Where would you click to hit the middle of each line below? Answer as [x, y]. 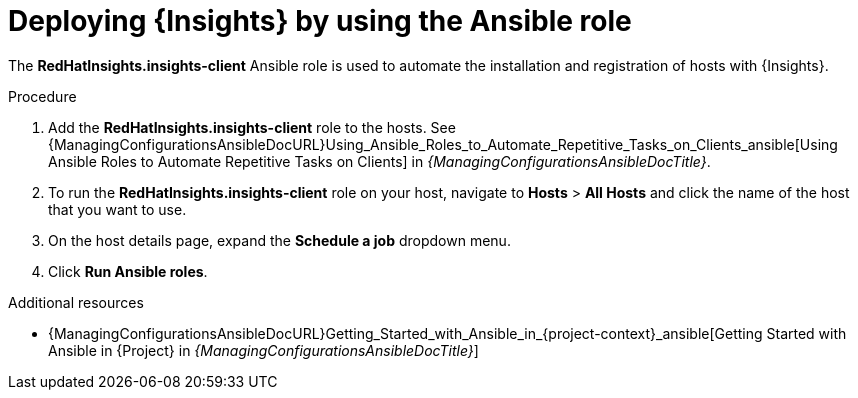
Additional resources [76, 302]
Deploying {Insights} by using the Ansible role [320, 21]
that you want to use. [117, 209]
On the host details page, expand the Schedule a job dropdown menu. [279, 240]
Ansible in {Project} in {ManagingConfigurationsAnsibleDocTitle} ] [263, 350]
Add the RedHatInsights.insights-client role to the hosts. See [252, 127]
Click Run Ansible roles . [128, 271]
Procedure [42, 96]
